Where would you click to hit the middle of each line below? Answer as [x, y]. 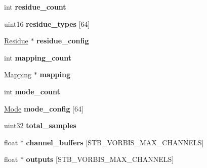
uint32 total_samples [40, 125]
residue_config [63, 41]
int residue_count [35, 7]
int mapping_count [38, 57]
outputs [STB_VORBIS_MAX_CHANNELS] [100, 159]
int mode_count [32, 91]
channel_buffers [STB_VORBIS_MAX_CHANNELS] [115, 142]
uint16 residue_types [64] [47, 23]
